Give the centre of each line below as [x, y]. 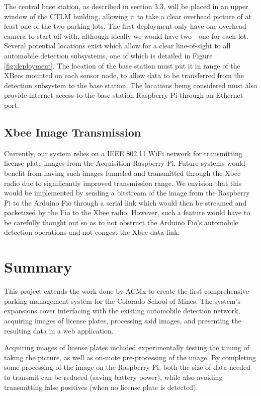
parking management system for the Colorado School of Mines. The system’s [122, 301]
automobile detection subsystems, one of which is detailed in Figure [108, 55]
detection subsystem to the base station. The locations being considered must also [131, 85]
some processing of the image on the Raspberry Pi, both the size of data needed [127, 367]
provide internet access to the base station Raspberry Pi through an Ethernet [124, 95]
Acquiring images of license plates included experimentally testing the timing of [127, 347]
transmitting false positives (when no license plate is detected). [101, 387]
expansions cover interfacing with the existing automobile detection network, [122, 311]
